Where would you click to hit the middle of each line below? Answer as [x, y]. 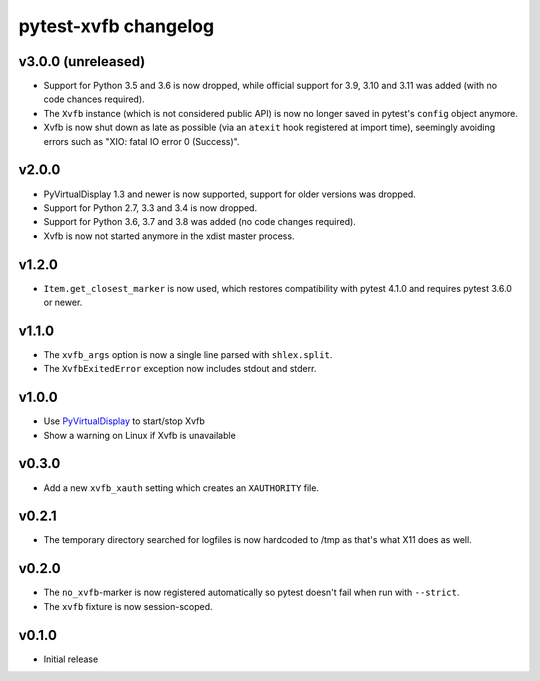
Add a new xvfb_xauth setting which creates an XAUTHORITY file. [181, 487]
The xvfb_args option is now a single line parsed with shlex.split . [188, 354]
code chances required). [94, 99]
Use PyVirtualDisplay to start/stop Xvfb [124, 421]
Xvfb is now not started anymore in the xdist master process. [169, 236]
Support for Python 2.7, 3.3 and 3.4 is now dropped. [150, 207]
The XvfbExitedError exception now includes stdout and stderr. [180, 369]
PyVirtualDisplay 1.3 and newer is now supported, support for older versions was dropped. [230, 194]
